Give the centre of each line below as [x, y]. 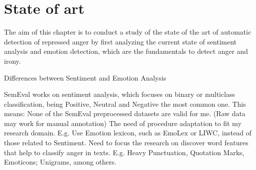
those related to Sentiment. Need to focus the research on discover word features [126, 143]
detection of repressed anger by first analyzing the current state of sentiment [120, 41]
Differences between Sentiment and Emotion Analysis [85, 77]
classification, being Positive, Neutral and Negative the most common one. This [125, 104]
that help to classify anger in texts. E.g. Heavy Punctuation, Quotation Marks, [124, 152]
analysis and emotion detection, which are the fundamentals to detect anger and [126, 51]
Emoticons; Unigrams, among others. [60, 162]
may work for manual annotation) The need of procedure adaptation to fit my [123, 123]
